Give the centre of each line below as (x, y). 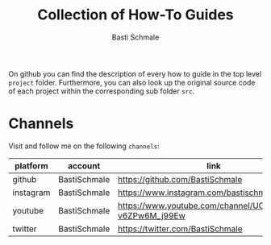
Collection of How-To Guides (135, 15)
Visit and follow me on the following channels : (84, 146)
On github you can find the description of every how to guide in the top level (135, 73)
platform (31, 165)
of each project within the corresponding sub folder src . (102, 91)
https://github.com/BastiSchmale (180, 179)
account (84, 165)
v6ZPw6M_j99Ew (151, 215)
